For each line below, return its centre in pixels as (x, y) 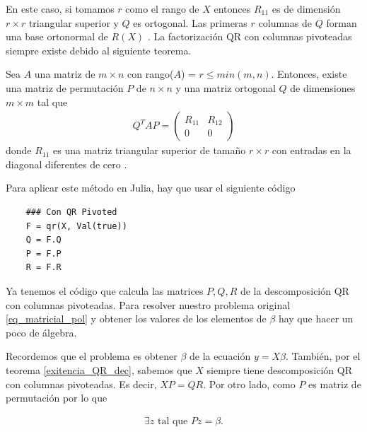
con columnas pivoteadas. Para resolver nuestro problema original (148, 304)
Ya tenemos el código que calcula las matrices (105, 290)
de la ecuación (220, 356)
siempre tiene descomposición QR (279, 369)
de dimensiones (323, 87)
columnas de (285, 22)
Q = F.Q (43, 240)
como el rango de (162, 8)
